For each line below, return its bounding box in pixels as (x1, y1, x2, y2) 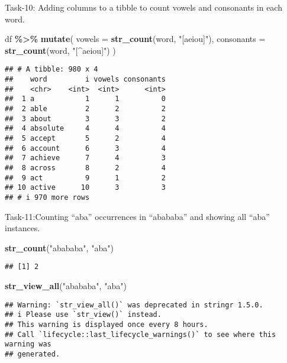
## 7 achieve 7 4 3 (5, 154, 166, 163)
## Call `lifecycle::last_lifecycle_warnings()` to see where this (5, 330, 276, 339)
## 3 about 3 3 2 (5, 114, 166, 123)
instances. (5, 222, 40, 234)
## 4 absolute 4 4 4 (5, 124, 166, 133)
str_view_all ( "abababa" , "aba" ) (5, 280, 127, 291)
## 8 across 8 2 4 (5, 163, 166, 172)
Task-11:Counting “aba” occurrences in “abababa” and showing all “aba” (5, 210, 270, 222)
